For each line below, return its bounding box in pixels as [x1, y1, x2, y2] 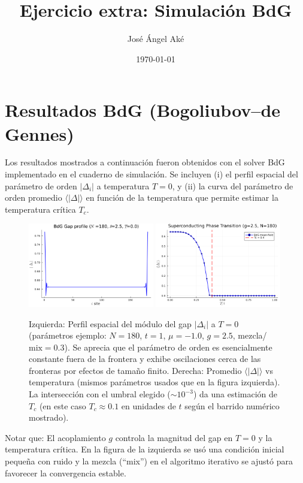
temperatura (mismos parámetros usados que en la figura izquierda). [29, 376, 280, 388]
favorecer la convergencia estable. [5, 466, 126, 479]
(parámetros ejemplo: [29, 329, 107, 342]
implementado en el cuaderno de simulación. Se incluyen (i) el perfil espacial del [5, 168, 298, 180]
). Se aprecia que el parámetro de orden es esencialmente [64, 340, 272, 353]
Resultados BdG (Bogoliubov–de [5, 98, 281, 122]
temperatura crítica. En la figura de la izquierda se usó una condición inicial [5, 443, 284, 455]
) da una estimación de [193, 388, 277, 400]
